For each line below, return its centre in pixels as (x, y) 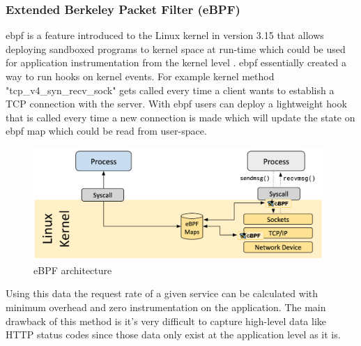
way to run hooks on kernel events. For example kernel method (140, 76)
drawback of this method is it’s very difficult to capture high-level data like (166, 321)
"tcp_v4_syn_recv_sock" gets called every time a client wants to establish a (170, 90)
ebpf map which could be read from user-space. (106, 131)
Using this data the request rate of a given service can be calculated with (162, 293)
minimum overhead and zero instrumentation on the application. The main (166, 307)
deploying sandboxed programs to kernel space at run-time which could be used (176, 48)
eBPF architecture (73, 270)
